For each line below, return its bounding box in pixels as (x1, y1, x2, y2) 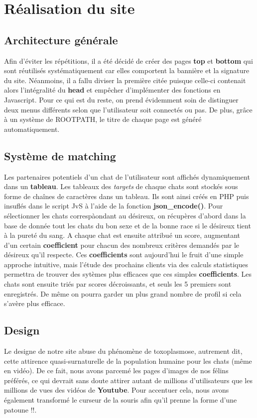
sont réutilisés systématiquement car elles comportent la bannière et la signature (4, 65, 250, 76)
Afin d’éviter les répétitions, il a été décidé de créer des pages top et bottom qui (4, 55, 253, 66)
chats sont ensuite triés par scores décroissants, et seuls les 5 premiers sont (4, 279, 232, 289)
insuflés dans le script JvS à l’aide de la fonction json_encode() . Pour (4, 201, 223, 211)
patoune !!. (4, 404, 37, 415)
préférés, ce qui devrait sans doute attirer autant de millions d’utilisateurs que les (4, 375, 253, 385)
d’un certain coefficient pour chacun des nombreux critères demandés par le (4, 239, 240, 250)
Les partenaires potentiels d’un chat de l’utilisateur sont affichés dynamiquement (4, 171, 250, 182)
